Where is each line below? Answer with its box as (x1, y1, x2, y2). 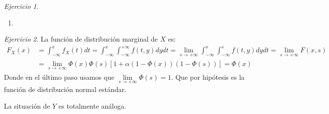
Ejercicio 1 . (4, 1, 39, 11)
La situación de (4, 100, 50, 111)
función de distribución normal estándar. (4, 84, 126, 94)
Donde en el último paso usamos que (4, 71, 115, 82)
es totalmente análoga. (59, 100, 126, 111)
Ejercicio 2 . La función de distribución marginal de (4, 34, 158, 44)
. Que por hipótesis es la (171, 71, 245, 82)
